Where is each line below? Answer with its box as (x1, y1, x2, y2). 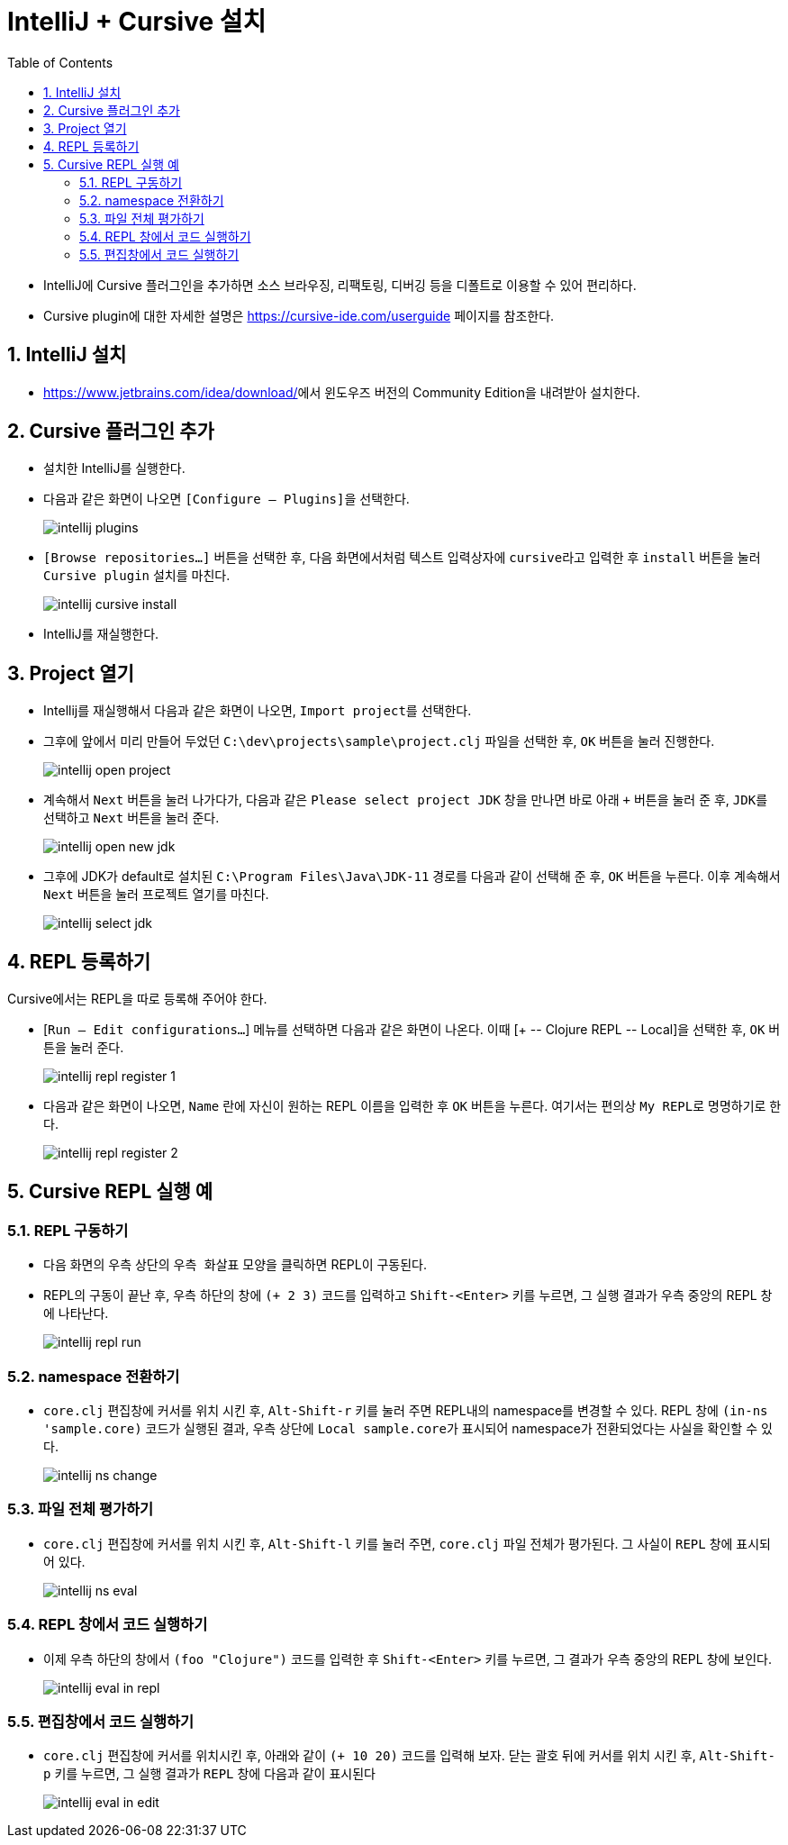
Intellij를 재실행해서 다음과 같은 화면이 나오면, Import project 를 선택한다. (43, 703, 472, 719)
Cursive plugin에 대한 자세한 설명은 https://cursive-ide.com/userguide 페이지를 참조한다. (43, 307, 555, 323)
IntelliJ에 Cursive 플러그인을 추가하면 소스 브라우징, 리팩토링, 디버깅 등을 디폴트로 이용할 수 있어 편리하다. (43, 277, 637, 293)
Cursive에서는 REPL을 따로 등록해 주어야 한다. (7, 991, 267, 1007)
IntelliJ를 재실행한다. (43, 626, 159, 642)
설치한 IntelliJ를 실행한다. (43, 460, 186, 477)
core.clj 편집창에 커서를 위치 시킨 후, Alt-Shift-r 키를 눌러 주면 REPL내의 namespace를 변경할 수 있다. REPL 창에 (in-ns (43, 1403, 768, 1419)
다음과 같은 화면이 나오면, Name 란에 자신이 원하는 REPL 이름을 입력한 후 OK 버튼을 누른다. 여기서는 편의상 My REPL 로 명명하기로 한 (43, 1098, 782, 1114)
